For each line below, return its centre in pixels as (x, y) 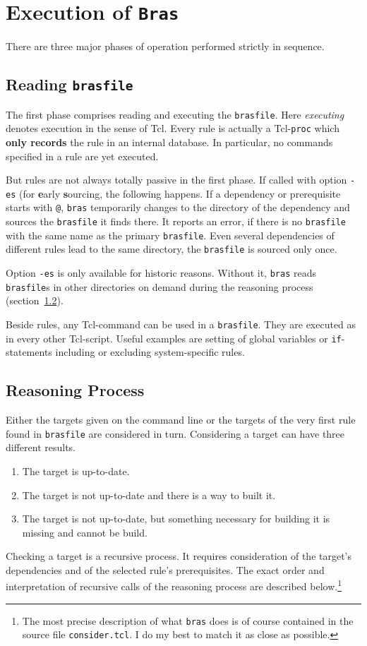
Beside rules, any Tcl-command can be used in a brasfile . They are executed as (181, 324)
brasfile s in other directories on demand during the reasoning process (160, 286)
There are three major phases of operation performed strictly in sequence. (165, 46)
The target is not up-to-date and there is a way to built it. (149, 495)
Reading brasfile (70, 84)
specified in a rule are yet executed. (82, 156)
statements (29, 352)
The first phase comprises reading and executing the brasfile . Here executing (175, 114)
